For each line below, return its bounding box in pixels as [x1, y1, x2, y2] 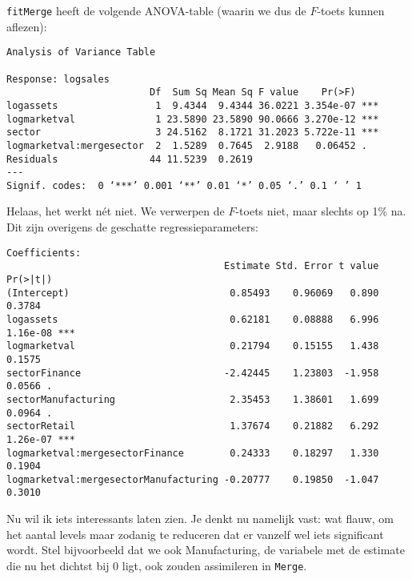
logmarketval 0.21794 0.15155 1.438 [6, 340, 379, 352]
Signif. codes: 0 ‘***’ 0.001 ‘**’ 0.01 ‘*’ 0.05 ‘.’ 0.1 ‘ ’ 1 [6, 179, 362, 191]
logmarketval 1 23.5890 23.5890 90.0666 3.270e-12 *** [6, 113, 379, 125]
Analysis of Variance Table [6, 46, 156, 58]
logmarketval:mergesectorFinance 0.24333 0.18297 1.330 [6, 447, 379, 459]
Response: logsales [6, 73, 110, 85]
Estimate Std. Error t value [224, 260, 379, 272]
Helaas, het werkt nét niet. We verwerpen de [6, 203, 225, 219]
